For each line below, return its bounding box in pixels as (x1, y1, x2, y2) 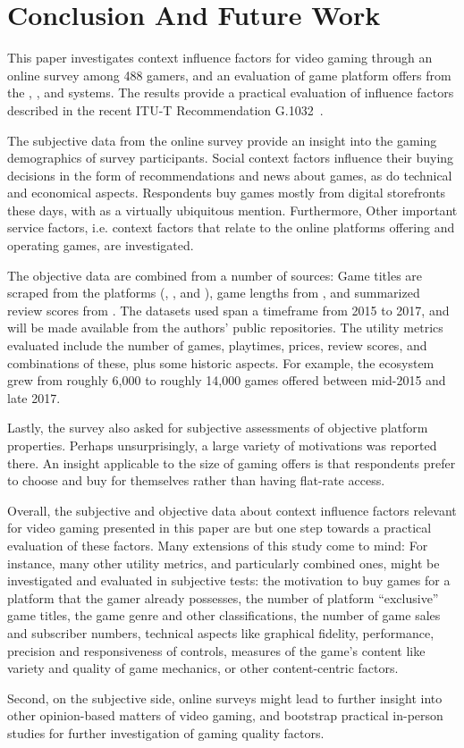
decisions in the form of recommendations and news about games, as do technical (7, 165, 452, 184)
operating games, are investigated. (7, 236, 194, 255)
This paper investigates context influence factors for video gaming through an (7, 48, 433, 67)
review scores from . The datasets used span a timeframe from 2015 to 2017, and (7, 300, 450, 319)
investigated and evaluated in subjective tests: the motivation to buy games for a (7, 571, 451, 590)
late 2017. (7, 388, 61, 407)
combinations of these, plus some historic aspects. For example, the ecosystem (7, 353, 434, 372)
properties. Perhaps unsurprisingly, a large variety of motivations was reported (7, 436, 437, 454)
